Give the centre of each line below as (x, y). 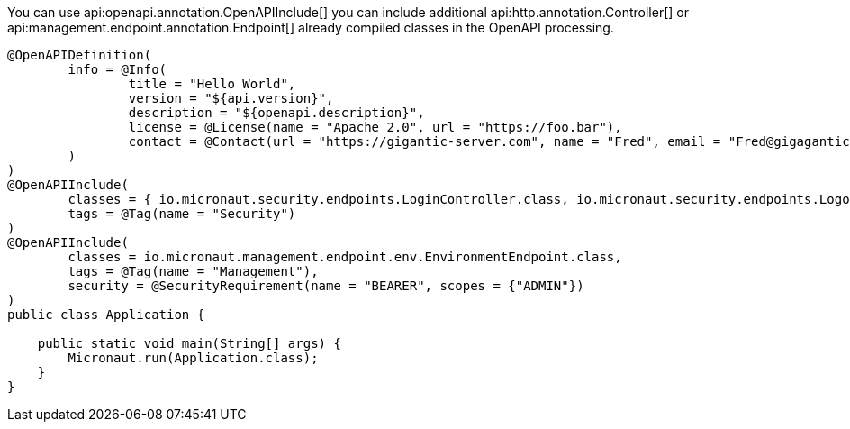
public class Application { (106, 315)
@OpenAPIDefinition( (80, 55)
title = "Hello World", (212, 84)
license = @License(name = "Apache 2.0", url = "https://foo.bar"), (375, 127)
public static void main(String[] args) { (189, 343)
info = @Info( (118, 69)
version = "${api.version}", (231, 98)
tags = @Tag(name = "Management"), (193, 271)
